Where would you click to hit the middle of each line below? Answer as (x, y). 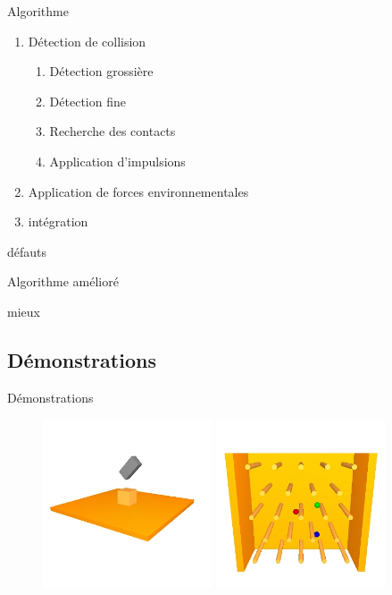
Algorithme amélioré (63, 281)
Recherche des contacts (113, 131)
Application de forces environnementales (138, 191)
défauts (27, 251)
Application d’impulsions (117, 161)
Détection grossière (101, 71)
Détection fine (88, 101)
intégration (58, 221)
